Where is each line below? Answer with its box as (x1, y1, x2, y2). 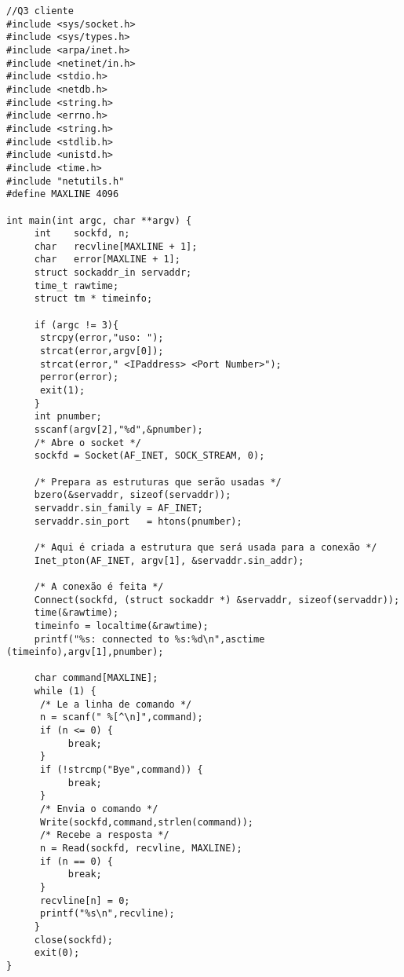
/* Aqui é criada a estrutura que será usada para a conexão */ (34, 541, 377, 553)
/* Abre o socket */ (34, 437, 141, 448)
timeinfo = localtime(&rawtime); (34, 620, 209, 631)
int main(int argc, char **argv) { (6, 214, 192, 226)
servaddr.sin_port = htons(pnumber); (34, 515, 242, 527)
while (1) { (34, 686, 96, 697)
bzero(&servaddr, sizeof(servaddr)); (34, 489, 231, 501)
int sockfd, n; (34, 228, 130, 240)
